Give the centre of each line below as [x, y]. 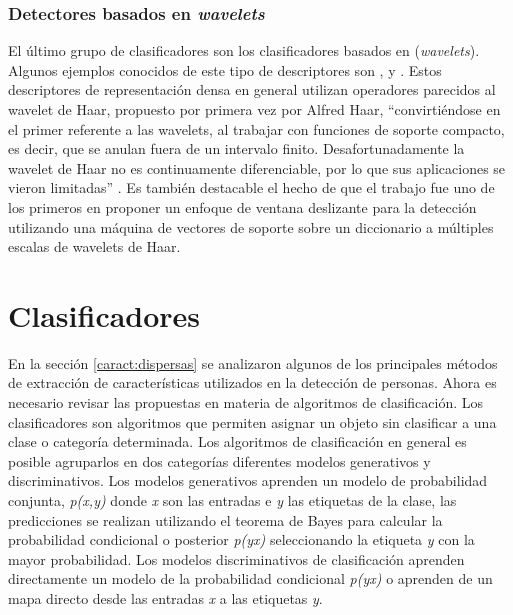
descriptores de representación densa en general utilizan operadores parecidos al [252, 89]
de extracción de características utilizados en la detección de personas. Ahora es [252, 382]
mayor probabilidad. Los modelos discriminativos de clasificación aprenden [236, 558]
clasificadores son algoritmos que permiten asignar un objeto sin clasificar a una [252, 421]
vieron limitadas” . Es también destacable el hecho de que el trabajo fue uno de [251, 187]
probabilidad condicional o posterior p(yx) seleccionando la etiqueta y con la [241, 539]
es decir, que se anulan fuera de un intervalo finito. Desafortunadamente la [236, 148]
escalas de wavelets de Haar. [94, 246]
